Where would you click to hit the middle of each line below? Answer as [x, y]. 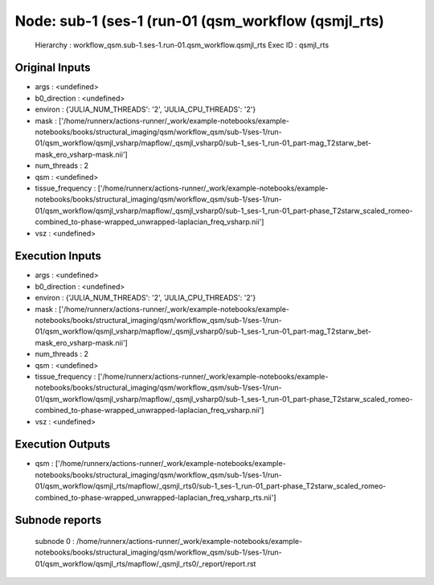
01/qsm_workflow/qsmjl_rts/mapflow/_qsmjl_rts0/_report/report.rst [145, 563]
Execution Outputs [63, 445]
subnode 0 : [55, 541]
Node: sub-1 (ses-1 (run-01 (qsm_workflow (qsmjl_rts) [200, 21]
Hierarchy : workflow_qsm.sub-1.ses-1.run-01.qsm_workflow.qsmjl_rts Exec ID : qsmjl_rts [182, 45]
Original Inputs [53, 68]
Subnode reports [58, 520]
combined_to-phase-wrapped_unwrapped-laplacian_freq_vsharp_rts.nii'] [156, 497]
